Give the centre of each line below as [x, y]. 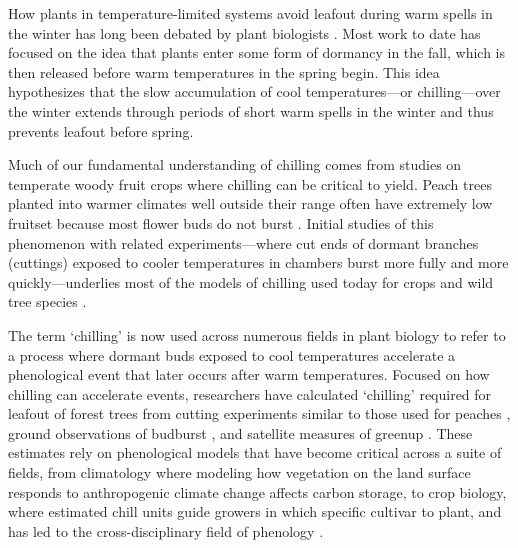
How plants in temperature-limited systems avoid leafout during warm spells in [250, 13]
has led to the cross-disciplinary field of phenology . [166, 530]
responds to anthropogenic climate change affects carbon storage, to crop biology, [257, 491]
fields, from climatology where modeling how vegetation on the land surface [239, 472]
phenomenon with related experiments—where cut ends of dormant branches [243, 242]
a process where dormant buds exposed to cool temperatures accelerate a [232, 354]
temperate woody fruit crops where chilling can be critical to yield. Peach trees [250, 183]
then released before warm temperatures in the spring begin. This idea [224, 71]
